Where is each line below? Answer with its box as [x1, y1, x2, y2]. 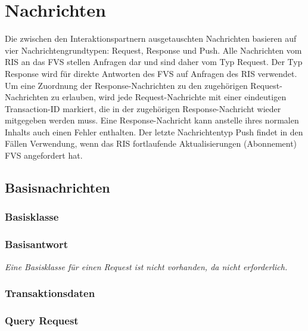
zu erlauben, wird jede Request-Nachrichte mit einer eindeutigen [51, 91, 287, 103]
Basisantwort [5, 237, 69, 252]
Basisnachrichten [5, 178, 110, 197]
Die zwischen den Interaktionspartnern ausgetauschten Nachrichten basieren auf [5, 32, 297, 45]
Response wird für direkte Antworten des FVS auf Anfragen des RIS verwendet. [5, 67, 297, 79]
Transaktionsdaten [5, 286, 95, 301]
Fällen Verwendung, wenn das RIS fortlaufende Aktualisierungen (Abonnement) [5, 137, 297, 150]
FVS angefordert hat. [5, 149, 83, 162]
